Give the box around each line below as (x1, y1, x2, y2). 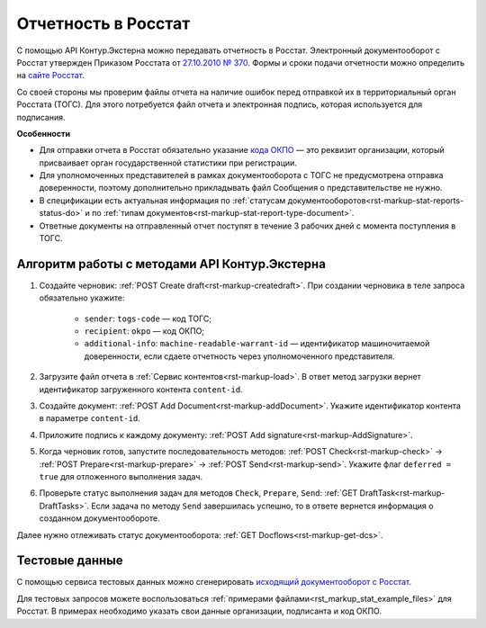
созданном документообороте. (39, 513, 160, 524)
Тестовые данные (16, 553, 123, 569)
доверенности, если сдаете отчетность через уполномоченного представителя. (84, 351, 395, 362)
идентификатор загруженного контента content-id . (39, 383, 243, 395)
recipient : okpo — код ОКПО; (84, 326, 205, 336)
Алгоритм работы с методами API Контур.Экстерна (16, 256, 326, 272)
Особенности (16, 128, 71, 139)
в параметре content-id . (39, 413, 141, 424)
